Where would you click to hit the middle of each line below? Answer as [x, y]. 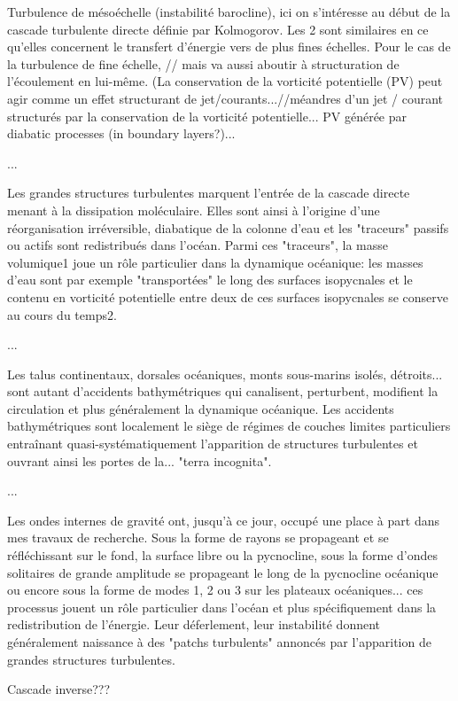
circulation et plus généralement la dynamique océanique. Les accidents [201, 408]
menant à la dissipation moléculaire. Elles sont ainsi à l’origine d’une [194, 210]
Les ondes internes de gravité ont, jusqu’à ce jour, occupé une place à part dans [223, 520]
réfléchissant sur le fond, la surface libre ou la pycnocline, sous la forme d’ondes [223, 555]
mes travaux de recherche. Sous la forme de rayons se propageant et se [198, 537]
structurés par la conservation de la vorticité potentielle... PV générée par [207, 116]
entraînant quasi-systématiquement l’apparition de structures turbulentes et [213, 444]
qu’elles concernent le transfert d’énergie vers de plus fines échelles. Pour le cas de [229, 47]
